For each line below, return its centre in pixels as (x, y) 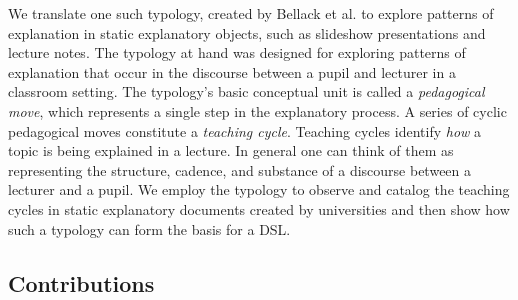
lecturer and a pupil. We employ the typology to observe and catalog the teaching (259, 189)
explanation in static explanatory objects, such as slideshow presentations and (247, 32)
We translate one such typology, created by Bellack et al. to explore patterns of (251, 13)
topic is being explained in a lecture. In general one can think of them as (231, 150)
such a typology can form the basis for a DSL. (149, 228)
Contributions (81, 282)
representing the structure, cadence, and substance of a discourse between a (240, 169)
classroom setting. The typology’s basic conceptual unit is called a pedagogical (246, 91)
